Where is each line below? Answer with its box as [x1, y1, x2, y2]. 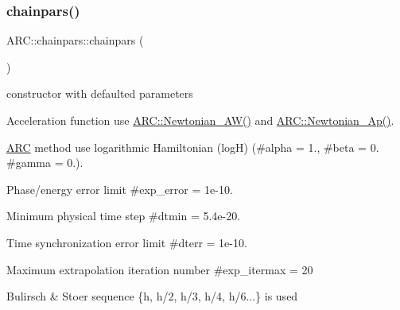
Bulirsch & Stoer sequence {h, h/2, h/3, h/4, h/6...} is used [6, 288, 298, 304]
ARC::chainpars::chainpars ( [6, 32, 144, 48]
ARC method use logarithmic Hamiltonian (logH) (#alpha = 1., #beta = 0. [6, 138, 379, 155]
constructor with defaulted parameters [6, 85, 193, 102]
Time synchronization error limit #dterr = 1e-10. [6, 234, 247, 250]
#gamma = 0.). [6, 154, 83, 171]
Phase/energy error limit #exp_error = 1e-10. [6, 180, 233, 197]
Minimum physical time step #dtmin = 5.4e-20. [6, 207, 241, 224]
